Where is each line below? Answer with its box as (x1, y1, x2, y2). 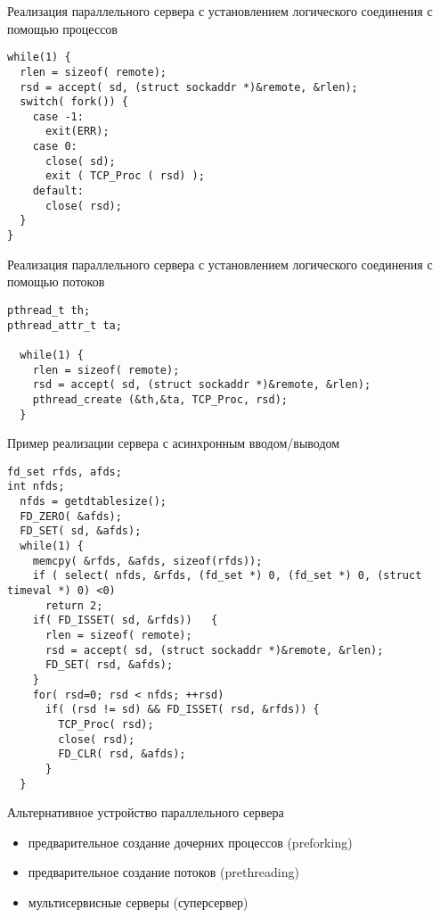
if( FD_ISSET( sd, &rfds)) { (32, 614, 218, 627)
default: (32, 185, 84, 198)
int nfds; (7, 480, 65, 493)
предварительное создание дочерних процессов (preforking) (28, 832, 353, 851)
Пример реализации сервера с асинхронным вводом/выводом (7, 434, 340, 452)
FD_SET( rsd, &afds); (45, 658, 174, 672)
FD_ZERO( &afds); (20, 509, 122, 523)
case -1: (32, 110, 84, 123)
